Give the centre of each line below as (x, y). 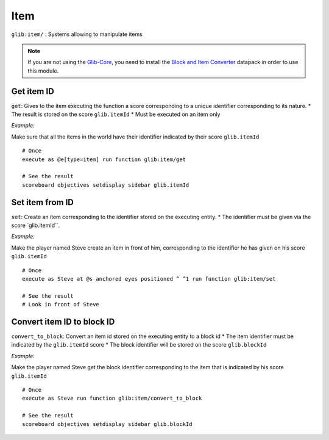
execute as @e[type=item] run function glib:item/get (104, 159)
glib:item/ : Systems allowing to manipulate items (77, 34)
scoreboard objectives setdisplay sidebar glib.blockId (107, 424)
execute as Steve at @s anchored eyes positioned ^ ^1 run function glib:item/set (149, 279)
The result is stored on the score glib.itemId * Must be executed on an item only (116, 114)
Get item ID (33, 91)
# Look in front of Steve (61, 305)
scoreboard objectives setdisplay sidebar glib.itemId (106, 185)
